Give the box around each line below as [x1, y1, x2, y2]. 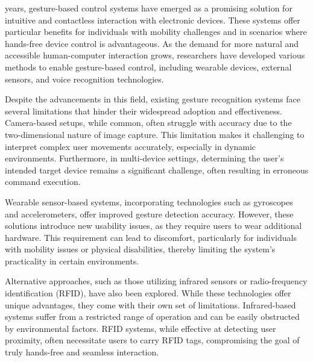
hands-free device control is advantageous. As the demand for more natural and [5, 37, 299, 49]
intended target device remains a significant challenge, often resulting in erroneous [5, 163, 309, 176]
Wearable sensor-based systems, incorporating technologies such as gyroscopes [5, 195, 293, 208]
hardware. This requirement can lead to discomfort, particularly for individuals [5, 231, 297, 243]
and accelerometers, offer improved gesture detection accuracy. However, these [5, 207, 294, 220]
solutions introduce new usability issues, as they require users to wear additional [5, 219, 302, 232]
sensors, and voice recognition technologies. [5, 72, 164, 85]
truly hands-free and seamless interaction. [5, 346, 159, 358]
